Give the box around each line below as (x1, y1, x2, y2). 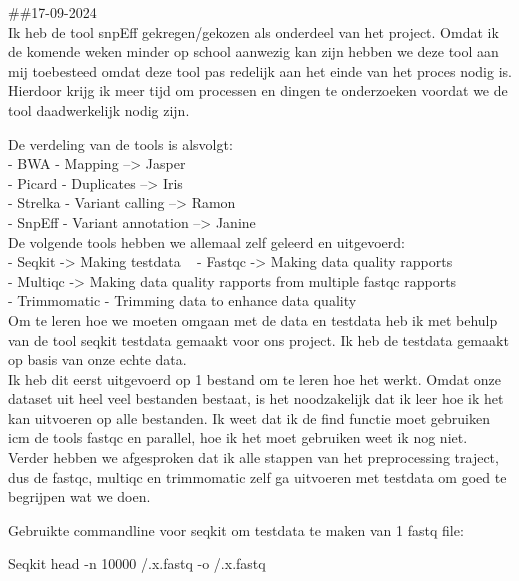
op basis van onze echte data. (8, 349, 187, 370)
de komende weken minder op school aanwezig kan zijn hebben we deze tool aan (8, 41, 499, 62)
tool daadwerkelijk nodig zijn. (8, 99, 190, 120)
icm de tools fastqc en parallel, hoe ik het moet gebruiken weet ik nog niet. (8, 427, 468, 448)
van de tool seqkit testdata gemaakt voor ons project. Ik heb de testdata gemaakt (8, 329, 509, 350)
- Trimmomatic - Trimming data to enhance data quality (8, 290, 357, 311)
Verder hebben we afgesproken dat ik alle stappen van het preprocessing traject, (8, 447, 499, 468)
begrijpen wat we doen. (8, 486, 151, 507)
